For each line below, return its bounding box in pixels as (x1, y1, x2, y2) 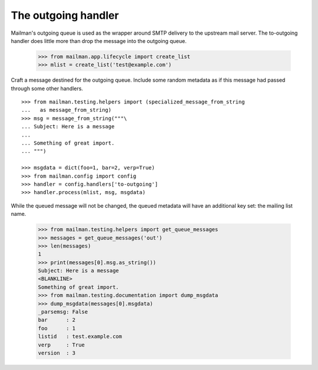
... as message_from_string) (21, 106, 112, 114)
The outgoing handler (11, 9, 119, 22)
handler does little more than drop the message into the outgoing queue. (11, 37, 187, 44)
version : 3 (38, 350, 76, 356)
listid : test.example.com (38, 333, 122, 340)
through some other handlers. (11, 85, 84, 92)
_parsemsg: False (38, 309, 88, 315)
